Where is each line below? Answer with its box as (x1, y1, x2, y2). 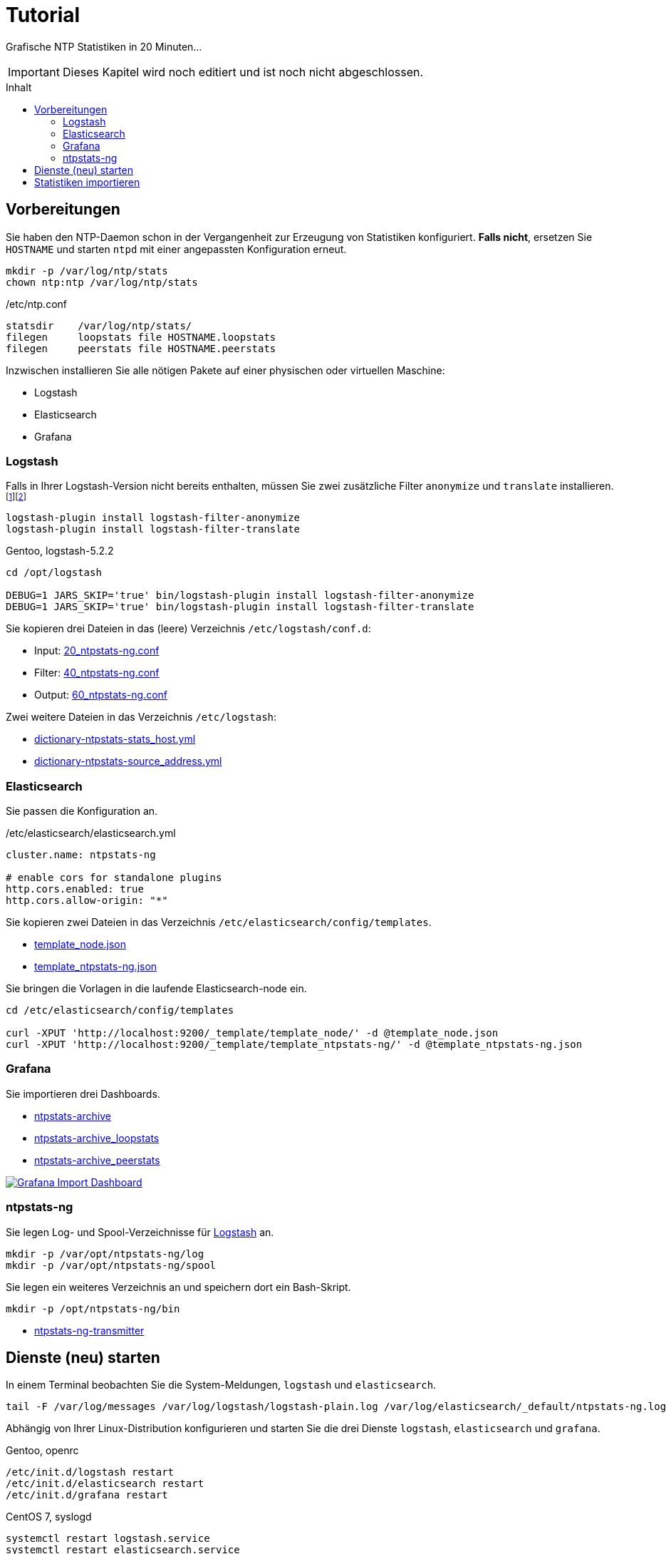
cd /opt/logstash (6, 567, 102, 579)
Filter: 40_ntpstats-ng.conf (34, 667, 160, 679)
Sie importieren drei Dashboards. (6, 1087, 160, 1100)
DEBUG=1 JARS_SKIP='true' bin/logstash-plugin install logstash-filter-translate (6, 601, 474, 613)
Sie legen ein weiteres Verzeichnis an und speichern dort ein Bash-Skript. (6, 1280, 351, 1293)
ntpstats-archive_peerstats (34, 1153, 160, 1166)
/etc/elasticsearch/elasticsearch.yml (6, 827, 176, 840)
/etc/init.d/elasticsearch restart (6, 1478, 204, 1490)
